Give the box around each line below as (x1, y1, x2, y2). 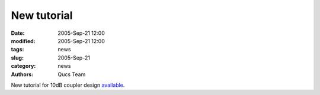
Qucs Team (57, 71, 86, 78)
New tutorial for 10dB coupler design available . (11, 81, 125, 89)
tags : (11, 46, 24, 53)
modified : (11, 37, 36, 44)
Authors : (11, 71, 34, 78)
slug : (11, 54, 24, 61)
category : (11, 63, 36, 70)
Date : (11, 30, 25, 37)
